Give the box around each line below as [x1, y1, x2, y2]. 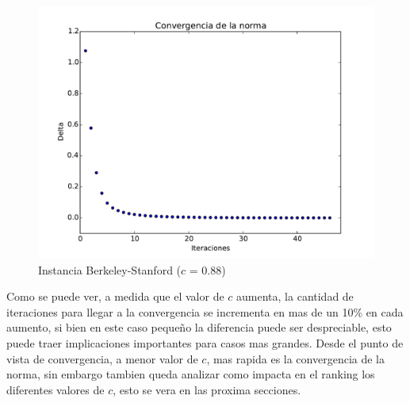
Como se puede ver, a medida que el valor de [6, 288, 224, 305]
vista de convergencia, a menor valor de [6, 350, 198, 367]
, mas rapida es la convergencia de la [206, 350, 385, 367]
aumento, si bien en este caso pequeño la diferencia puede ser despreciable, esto [6, 319, 392, 336]
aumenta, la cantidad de [236, 288, 354, 305]
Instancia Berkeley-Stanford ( [38, 261, 182, 278]
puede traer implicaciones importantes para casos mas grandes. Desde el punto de [6, 334, 404, 351]
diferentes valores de [6, 381, 105, 397]
